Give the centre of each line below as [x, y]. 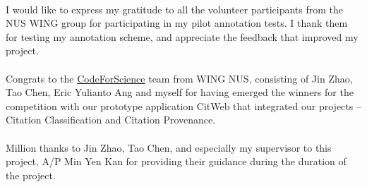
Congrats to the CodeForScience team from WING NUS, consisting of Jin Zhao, [179, 78]
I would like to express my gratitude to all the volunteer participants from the [174, 9]
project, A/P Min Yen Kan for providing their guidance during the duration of [176, 161]
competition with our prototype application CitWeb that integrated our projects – [183, 105]
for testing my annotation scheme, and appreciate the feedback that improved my [182, 36]
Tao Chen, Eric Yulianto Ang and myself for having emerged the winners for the [180, 92]
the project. [31, 175]
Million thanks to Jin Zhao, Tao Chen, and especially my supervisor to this [169, 147]
